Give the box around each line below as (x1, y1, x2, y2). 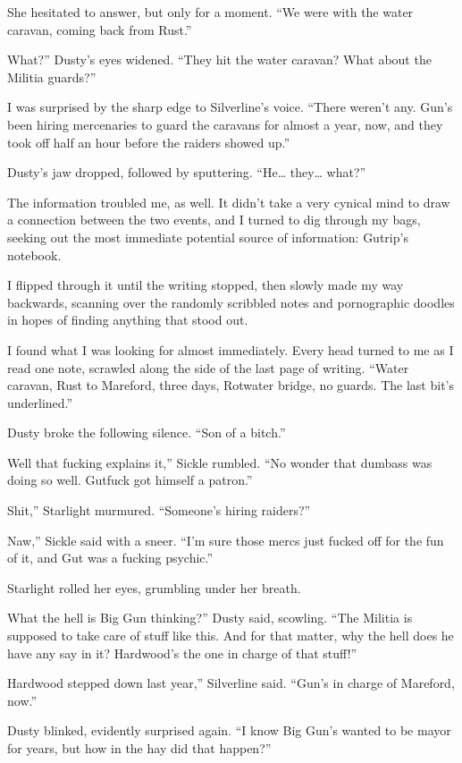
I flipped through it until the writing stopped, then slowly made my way (7, 276, 404, 294)
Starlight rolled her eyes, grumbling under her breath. (7, 578, 301, 597)
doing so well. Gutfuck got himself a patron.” (7, 471, 253, 489)
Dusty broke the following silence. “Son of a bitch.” (7, 423, 286, 442)
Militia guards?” (7, 67, 97, 86)
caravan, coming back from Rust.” (7, 20, 192, 38)
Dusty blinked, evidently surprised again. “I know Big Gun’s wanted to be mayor (7, 721, 451, 740)
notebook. (7, 245, 62, 264)
